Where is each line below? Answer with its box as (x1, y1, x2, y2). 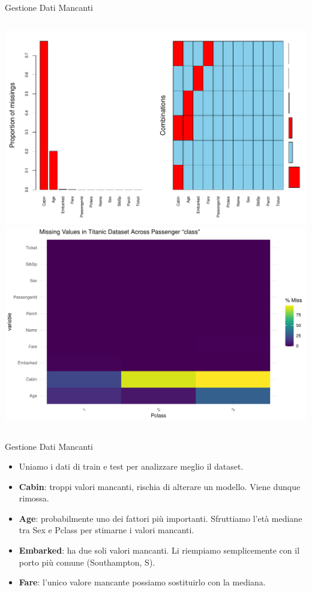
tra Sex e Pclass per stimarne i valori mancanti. (19, 524, 194, 536)
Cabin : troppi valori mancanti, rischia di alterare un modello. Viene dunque (19, 480, 301, 492)
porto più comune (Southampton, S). (19, 555, 155, 568)
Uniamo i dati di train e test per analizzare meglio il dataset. (19, 460, 244, 473)
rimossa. (19, 492, 49, 504)
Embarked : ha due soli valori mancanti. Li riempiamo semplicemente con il (19, 544, 300, 557)
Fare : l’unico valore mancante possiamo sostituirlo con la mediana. (19, 576, 266, 588)
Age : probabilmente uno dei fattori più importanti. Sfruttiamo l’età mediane (19, 512, 302, 524)
